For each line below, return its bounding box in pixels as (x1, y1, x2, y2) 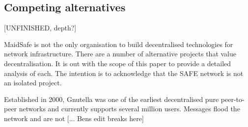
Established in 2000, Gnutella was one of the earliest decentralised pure (4, 94, 219, 104)
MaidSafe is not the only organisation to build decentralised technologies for (4, 39, 233, 49)
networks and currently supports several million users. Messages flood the (19, 103, 240, 114)
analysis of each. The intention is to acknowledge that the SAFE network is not (4, 68, 244, 78)
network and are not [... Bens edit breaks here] (4, 113, 144, 123)
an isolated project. (4, 77, 62, 88)
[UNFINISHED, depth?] (4, 23, 77, 33)
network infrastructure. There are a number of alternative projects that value (4, 49, 237, 59)
